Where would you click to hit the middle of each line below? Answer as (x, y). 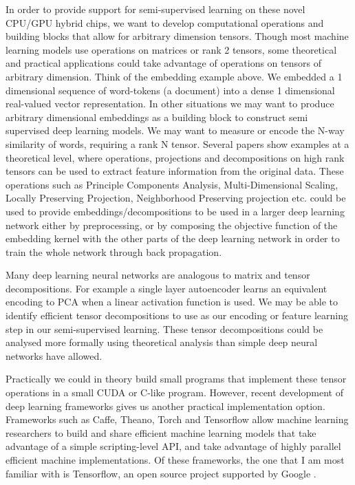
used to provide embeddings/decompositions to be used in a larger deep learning (175, 211)
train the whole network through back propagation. (114, 251)
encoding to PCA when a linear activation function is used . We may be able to (172, 302)
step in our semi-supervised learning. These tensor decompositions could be (164, 328)
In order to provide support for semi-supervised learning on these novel (155, 9)
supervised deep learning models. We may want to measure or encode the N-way (175, 130)
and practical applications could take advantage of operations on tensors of (163, 63)
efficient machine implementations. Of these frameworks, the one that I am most (175, 460)
